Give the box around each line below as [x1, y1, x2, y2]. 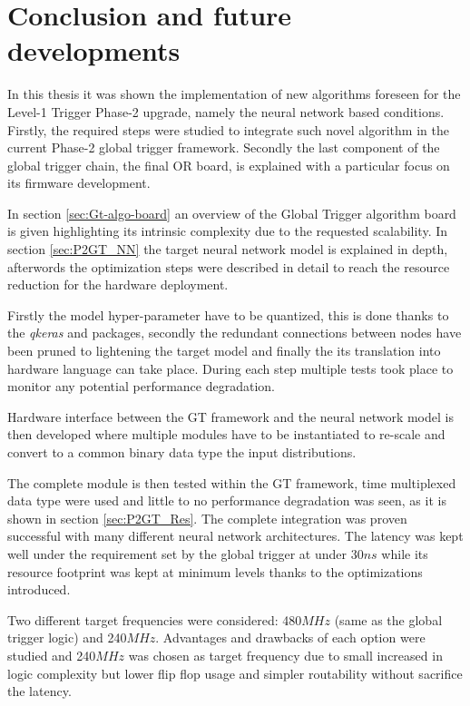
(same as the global [334, 610, 443, 629]
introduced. [7, 580, 71, 599]
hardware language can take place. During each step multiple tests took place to [7, 358, 454, 378]
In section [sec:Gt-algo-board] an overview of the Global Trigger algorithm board [7, 203, 456, 222]
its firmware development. [7, 173, 151, 192]
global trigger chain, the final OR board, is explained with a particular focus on [7, 155, 450, 174]
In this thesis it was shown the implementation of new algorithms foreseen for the [7, 84, 461, 103]
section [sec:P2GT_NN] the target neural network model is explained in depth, [7, 240, 448, 259]
